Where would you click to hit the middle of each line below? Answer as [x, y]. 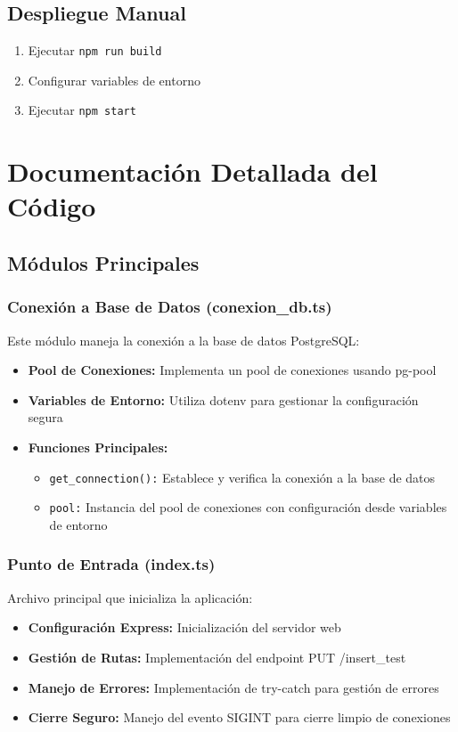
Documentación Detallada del [192, 171]
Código [52, 206]
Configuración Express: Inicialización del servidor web [184, 627]
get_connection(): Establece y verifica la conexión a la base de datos [242, 477]
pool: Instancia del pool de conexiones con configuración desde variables [248, 507]
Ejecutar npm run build [95, 50]
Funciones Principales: [98, 447]
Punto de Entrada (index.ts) [111, 564]
